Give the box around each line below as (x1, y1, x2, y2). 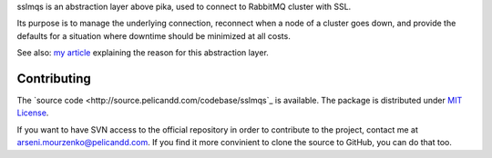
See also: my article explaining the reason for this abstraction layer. (16, 47, 269, 58)
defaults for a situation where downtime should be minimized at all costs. (16, 30, 291, 41)
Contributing (16, 71, 91, 86)
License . (16, 107, 49, 118)
